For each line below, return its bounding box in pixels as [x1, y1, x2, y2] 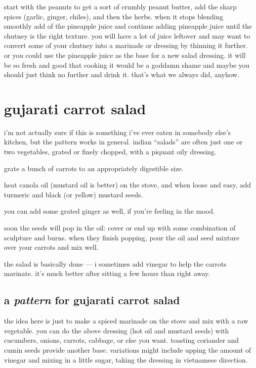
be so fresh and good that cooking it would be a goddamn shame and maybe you [4, 59, 250, 70]
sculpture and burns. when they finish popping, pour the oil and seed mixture [4, 232, 240, 242]
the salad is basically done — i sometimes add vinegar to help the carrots [4, 258, 227, 269]
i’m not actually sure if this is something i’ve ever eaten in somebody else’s [4, 127, 231, 137]
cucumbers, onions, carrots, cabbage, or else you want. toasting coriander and [4, 335, 239, 345]
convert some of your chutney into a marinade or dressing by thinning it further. [4, 40, 248, 50]
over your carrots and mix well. [4, 242, 99, 252]
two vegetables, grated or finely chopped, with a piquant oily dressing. [4, 146, 216, 157]
